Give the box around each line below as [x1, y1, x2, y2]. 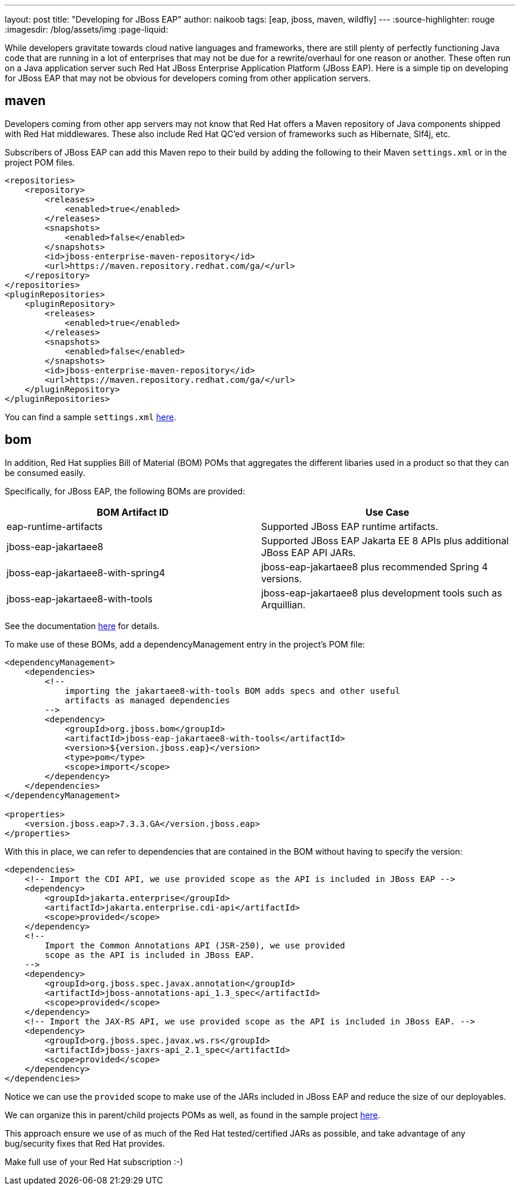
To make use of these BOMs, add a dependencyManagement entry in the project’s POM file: [5, 639, 365, 649]
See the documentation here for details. [5, 620, 160, 631]
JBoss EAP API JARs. [261, 546, 356, 558]
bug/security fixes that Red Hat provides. [5, 1138, 165, 1148]
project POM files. [5, 157, 75, 167]
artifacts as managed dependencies [65, 695, 230, 705]
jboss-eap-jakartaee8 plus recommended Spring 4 [261, 560, 488, 573]
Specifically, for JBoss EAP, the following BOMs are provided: [5, 485, 245, 496]
